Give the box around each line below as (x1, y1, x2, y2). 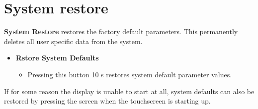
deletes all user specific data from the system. (4, 36, 143, 46)
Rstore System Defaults (15, 53, 99, 63)
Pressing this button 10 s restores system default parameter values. (27, 69, 232, 79)
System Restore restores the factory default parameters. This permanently (4, 26, 238, 37)
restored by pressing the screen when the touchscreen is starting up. (4, 96, 211, 106)
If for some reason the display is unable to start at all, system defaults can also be (4, 86, 255, 96)
